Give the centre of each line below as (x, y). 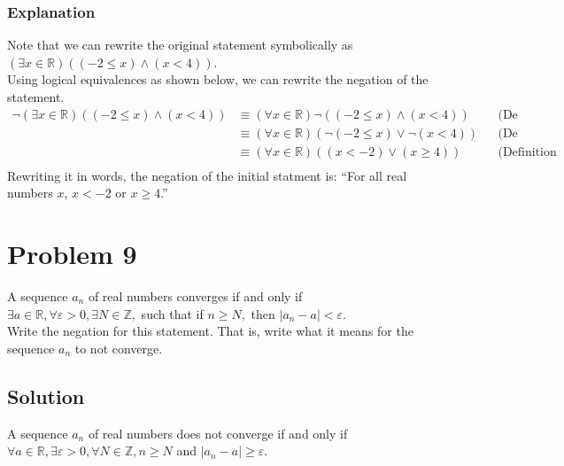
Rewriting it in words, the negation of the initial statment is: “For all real (207, 175)
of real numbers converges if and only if (195, 296)
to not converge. (119, 348)
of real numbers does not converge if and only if (218, 433)
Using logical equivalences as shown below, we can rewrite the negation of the (218, 79)
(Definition (527, 152)
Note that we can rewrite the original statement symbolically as (180, 45)
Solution (46, 396)
